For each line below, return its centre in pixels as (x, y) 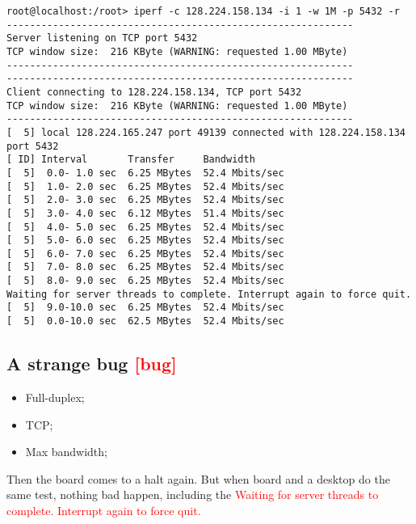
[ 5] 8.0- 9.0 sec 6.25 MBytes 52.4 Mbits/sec (145, 281)
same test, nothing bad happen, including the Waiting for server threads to (193, 494)
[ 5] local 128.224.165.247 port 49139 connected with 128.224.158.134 (206, 132)
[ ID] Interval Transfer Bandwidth (131, 160)
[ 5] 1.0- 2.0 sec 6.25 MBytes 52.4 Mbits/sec (145, 186)
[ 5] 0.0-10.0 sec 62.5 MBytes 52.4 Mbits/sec (145, 321)
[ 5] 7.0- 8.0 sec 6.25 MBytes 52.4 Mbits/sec (145, 267)
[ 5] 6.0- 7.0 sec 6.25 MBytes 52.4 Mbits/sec (145, 254)
